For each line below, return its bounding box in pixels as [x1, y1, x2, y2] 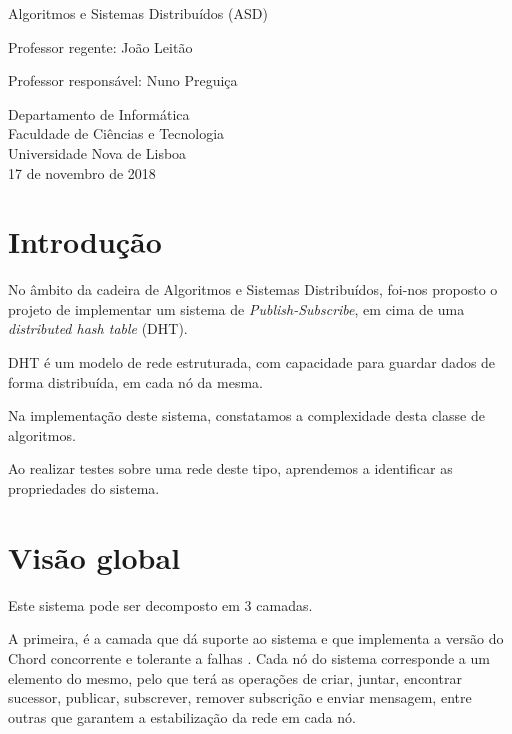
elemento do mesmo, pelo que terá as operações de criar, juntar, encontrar [8, 667, 462, 688]
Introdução [8, 221, 162, 262]
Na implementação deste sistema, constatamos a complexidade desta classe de [8, 405, 485, 426]
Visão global [8, 536, 181, 577]
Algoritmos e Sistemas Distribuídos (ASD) [8, 3, 268, 23]
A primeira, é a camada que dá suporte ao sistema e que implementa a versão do [8, 628, 504, 649]
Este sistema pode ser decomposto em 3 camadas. [8, 594, 313, 615]
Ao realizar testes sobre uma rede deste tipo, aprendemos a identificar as [8, 458, 453, 479]
